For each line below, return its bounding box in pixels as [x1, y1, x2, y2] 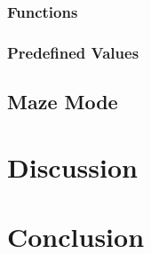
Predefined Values [7, 41, 139, 63]
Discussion [7, 148, 138, 185]
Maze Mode [7, 88, 118, 115]
